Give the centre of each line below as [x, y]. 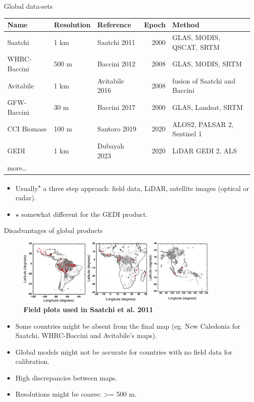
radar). [26, 197]
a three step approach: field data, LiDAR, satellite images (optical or [146, 188]
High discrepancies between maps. [66, 377]
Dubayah [111, 146]
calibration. [32, 361]
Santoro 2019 [117, 129]
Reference [114, 25]
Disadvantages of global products [53, 230]
